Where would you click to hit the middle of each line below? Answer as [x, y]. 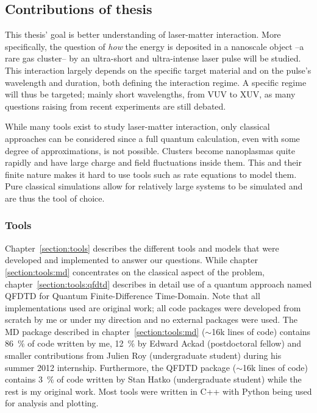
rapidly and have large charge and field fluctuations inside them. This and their [153, 162]
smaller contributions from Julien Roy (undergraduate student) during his [143, 355]
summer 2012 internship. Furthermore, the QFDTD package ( [121, 367]
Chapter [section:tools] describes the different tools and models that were [142, 248]
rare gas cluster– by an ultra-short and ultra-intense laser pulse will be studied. [153, 58]
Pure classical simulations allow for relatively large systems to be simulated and [154, 186]
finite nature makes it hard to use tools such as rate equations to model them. [151, 174]
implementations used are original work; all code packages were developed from [153, 307]
